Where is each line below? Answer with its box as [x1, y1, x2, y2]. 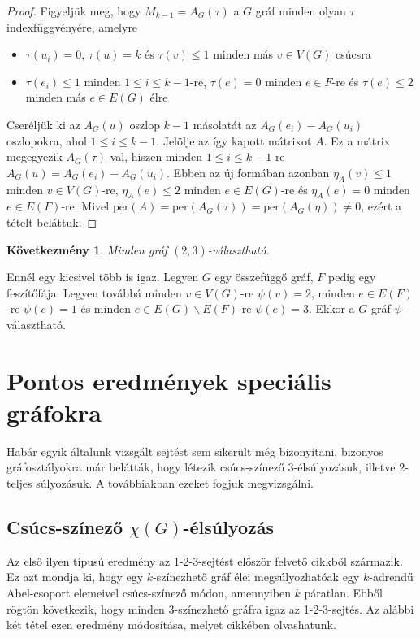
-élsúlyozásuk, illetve [293, 458, 396, 475]
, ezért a [361, 197, 402, 215]
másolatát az [193, 115, 257, 132]
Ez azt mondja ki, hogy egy [6, 568, 144, 585]
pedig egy [328, 268, 376, 285]
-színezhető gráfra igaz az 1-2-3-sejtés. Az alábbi [174, 600, 414, 617]
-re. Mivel [61, 197, 110, 215]
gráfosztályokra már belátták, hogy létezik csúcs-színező [6, 458, 284, 475]
